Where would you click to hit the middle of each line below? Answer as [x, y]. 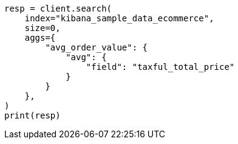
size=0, [42, 28]
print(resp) [32, 115]
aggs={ [40, 38]
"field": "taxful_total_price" [160, 67]
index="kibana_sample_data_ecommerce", [119, 18]
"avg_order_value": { [97, 47]
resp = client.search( [58, 9]
